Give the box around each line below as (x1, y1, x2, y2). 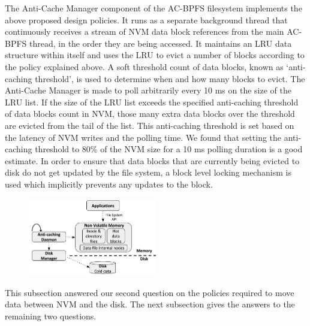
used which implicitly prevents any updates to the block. (5, 177, 213, 190)
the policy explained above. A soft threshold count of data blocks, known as (5, 60, 284, 73)
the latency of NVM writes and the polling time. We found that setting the (5, 131, 282, 143)
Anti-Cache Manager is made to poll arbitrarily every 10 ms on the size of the (5, 84, 291, 96)
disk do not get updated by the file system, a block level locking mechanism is (5, 166, 291, 179)
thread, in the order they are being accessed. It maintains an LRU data (29, 37, 292, 49)
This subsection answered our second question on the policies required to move (5, 286, 294, 298)
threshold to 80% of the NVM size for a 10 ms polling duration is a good (35, 143, 303, 155)
